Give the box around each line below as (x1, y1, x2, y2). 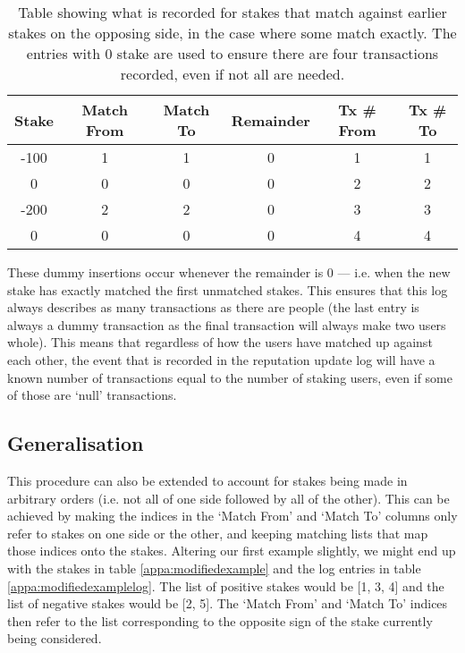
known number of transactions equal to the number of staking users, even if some (7, 368, 452, 386)
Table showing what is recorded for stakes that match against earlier (18, 2, 447, 22)
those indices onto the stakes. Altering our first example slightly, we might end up (7, 541, 456, 560)
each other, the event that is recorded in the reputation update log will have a (7, 350, 435, 369)
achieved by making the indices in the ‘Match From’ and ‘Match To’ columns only (7, 506, 458, 525)
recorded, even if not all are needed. (120, 64, 345, 84)
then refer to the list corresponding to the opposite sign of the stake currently (7, 611, 433, 630)
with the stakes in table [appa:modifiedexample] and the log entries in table (7, 558, 421, 577)
